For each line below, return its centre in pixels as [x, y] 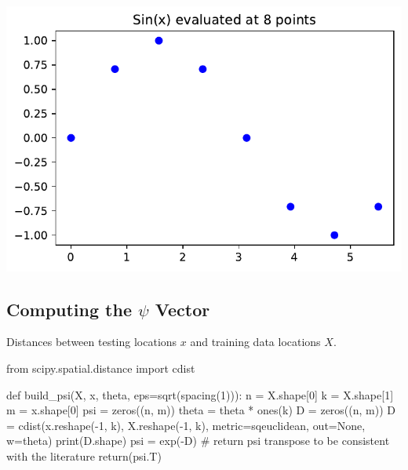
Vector [182, 309]
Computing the [69, 309]
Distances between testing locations [92, 342]
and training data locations [255, 342]
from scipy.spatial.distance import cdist [101, 368]
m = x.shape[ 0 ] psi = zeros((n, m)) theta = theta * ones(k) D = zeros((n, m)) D [201, 410]
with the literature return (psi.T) [84, 455]
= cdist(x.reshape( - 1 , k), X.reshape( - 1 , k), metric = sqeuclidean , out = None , [186, 425]
